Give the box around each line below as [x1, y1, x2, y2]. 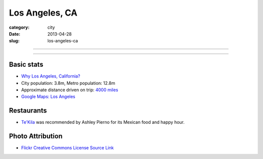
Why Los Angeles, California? [21, 73, 80, 79]
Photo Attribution [9, 132, 63, 140]
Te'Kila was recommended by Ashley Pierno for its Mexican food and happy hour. [21, 119, 185, 125]
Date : [9, 31, 20, 37]
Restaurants [9, 106, 47, 115]
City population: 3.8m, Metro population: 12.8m [21, 80, 115, 86]
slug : [9, 38, 19, 44]
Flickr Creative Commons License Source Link [21, 145, 114, 151]
